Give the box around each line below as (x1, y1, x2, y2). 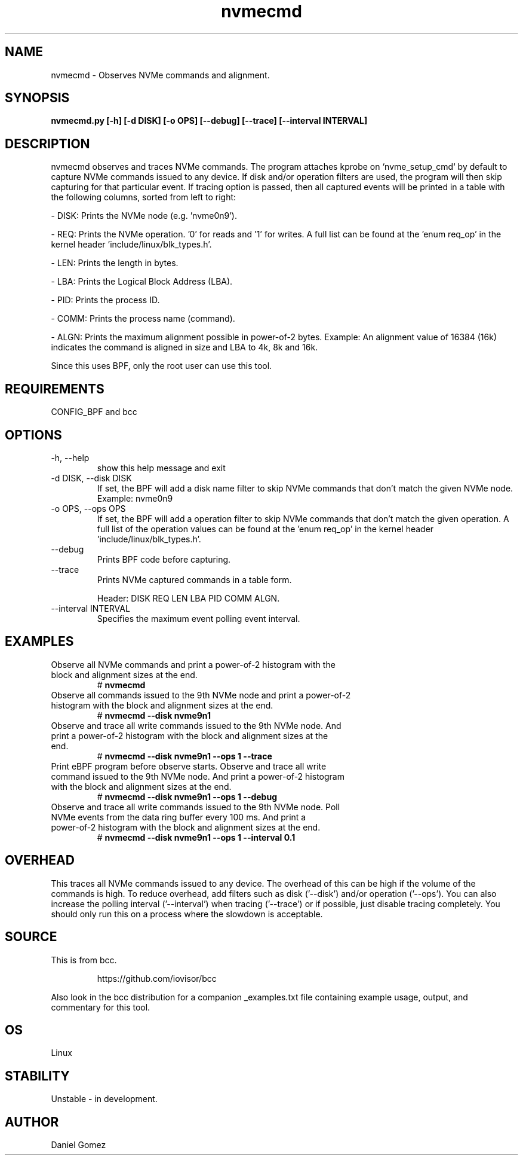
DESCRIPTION (5, 136, 90, 151)
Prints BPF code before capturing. (97, 554, 231, 564)
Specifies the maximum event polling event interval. (97, 613, 300, 624)
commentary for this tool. (51, 1002, 150, 1012)
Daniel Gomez (51, 1140, 106, 1150)
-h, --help (51, 452, 90, 463)
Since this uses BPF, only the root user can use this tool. (51, 361, 272, 371)
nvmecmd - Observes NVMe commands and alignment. (51, 69, 270, 80)
